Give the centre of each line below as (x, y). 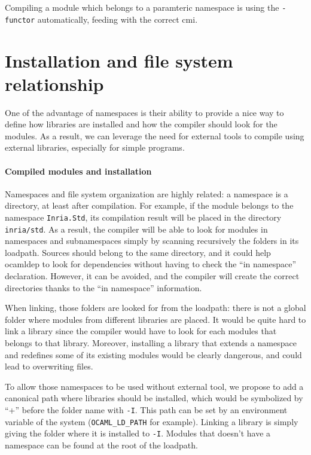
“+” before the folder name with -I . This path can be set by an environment (146, 410)
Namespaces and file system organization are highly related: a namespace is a (147, 193)
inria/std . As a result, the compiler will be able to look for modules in (136, 229)
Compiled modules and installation (78, 171)
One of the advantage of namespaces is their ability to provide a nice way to (144, 112)
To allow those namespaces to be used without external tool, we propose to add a (154, 386)
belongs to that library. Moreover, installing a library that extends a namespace (151, 343)
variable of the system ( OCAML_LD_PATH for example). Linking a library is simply (152, 421)
